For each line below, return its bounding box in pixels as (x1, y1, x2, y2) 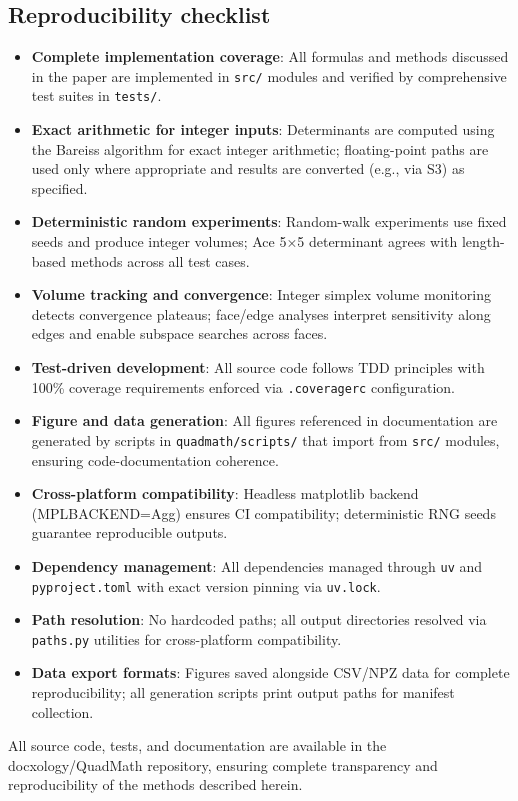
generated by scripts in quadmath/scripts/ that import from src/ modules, (31, 429, 500, 450)
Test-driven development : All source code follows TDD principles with (31, 357, 485, 378)
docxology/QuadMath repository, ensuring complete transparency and (8, 754, 438, 775)
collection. (31, 701, 94, 722)
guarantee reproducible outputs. (31, 522, 228, 543)
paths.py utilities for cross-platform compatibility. (31, 628, 342, 649)
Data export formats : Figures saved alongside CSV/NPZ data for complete (31, 662, 510, 683)
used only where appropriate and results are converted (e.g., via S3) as (31, 158, 465, 179)
